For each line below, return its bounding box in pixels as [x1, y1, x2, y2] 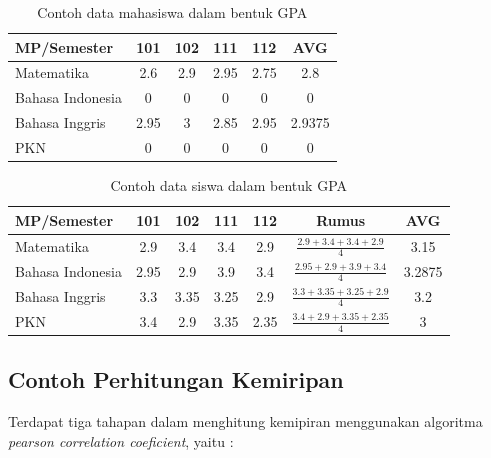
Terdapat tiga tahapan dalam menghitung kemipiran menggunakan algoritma [8, 411, 483, 432]
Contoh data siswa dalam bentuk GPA [110, 175, 348, 196]
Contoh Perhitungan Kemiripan [8, 364, 344, 395]
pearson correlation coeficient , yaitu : [8, 430, 234, 451]
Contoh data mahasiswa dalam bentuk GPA [37, 2, 308, 22]
